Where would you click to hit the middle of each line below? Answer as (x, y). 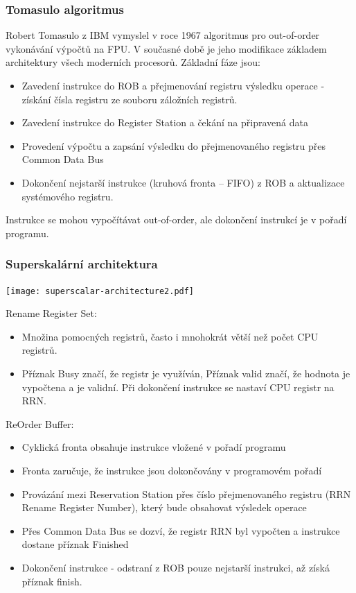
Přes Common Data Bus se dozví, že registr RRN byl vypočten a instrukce (181, 530)
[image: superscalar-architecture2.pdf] (100, 291)
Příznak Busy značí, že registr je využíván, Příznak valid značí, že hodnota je (186, 373)
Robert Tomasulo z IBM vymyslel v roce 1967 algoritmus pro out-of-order (163, 35)
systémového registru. (68, 196)
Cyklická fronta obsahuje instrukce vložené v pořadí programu (154, 447)
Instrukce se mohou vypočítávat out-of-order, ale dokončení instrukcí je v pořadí (176, 220)
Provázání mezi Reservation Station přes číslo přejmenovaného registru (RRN (186, 493)
